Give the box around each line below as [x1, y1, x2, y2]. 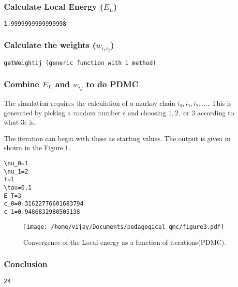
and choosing [127, 107, 166, 117]
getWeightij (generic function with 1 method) [4, 60, 156, 67]
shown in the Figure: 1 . [4, 143, 71, 153]
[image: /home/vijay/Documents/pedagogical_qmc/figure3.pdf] [23, 223, 224, 230]
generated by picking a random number [4, 107, 120, 117]
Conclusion [4, 257, 47, 270]
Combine [4, 78, 39, 90]
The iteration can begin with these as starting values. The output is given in [4, 133, 231, 143]
